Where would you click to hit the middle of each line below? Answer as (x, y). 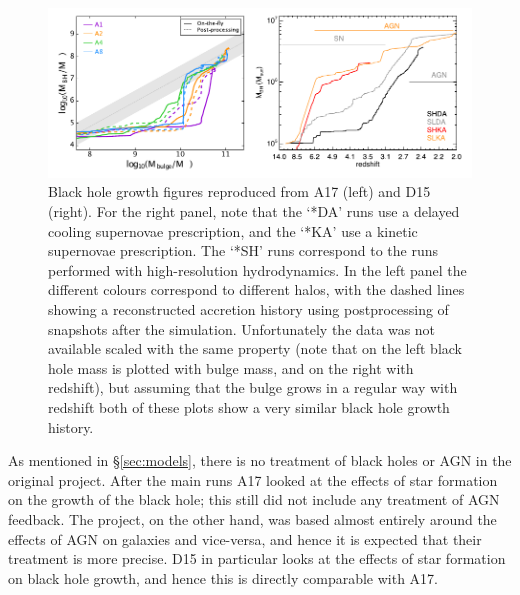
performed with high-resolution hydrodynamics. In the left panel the (257, 269)
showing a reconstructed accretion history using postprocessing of (248, 309)
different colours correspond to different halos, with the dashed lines (256, 289)
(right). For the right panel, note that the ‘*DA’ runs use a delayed (254, 211)
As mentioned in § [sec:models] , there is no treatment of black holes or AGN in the (260, 460)
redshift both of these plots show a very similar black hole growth (249, 407)
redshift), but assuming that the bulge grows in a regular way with (253, 387)
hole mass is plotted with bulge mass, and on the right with (231, 367)
